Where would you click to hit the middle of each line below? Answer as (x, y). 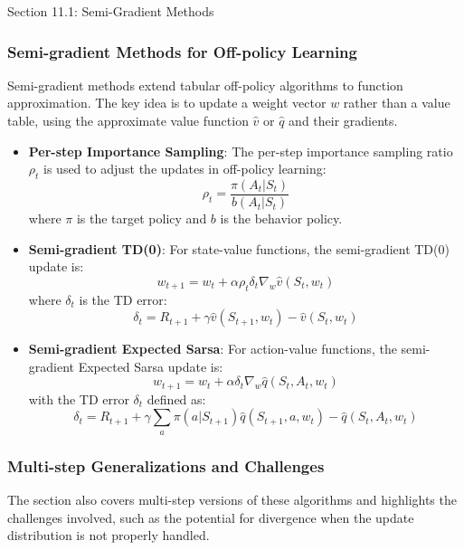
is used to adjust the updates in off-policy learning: (185, 169)
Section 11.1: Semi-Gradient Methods (111, 11)
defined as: (176, 398)
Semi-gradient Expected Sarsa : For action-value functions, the (213, 349)
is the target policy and (142, 218)
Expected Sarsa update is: (151, 366)
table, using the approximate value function (128, 120)
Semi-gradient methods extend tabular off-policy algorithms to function (205, 85)
